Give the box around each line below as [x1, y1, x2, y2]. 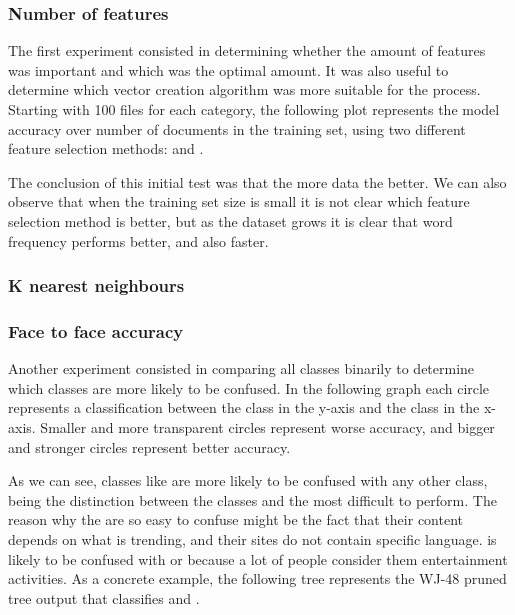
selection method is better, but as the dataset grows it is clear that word [8, 210, 453, 231]
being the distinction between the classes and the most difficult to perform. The [8, 489, 497, 510]
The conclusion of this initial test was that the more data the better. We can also [8, 171, 507, 192]
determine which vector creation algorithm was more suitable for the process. [8, 79, 481, 100]
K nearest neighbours [8, 273, 185, 298]
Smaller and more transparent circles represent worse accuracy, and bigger [40, 417, 495, 437]
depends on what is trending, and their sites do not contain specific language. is [8, 528, 497, 549]
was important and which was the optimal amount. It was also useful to [8, 59, 449, 80]
